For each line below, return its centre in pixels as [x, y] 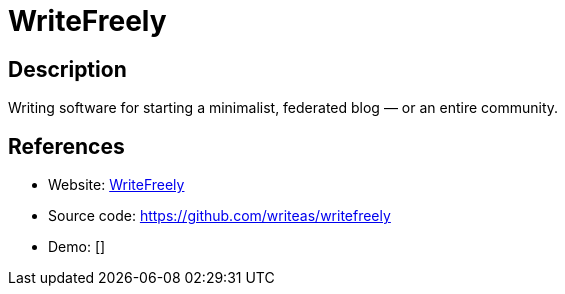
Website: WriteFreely [116, 185]
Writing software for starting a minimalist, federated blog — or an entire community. [283, 108]
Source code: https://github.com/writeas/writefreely [219, 216]
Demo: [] [77, 247]
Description [67, 69]
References [66, 146]
